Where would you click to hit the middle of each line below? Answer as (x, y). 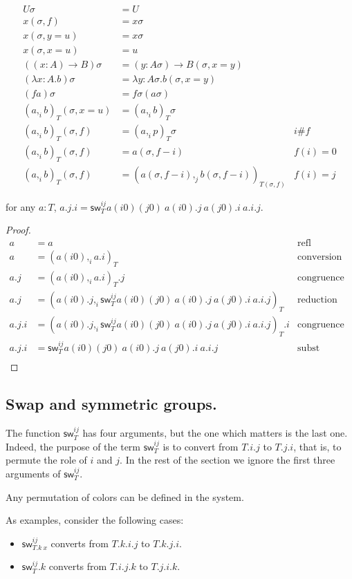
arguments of (33, 473)
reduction (317, 300)
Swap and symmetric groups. (111, 404)
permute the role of (46, 460)
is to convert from (201, 446)
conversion (320, 257)
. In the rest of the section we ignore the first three (228, 460)
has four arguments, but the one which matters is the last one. (215, 433)
